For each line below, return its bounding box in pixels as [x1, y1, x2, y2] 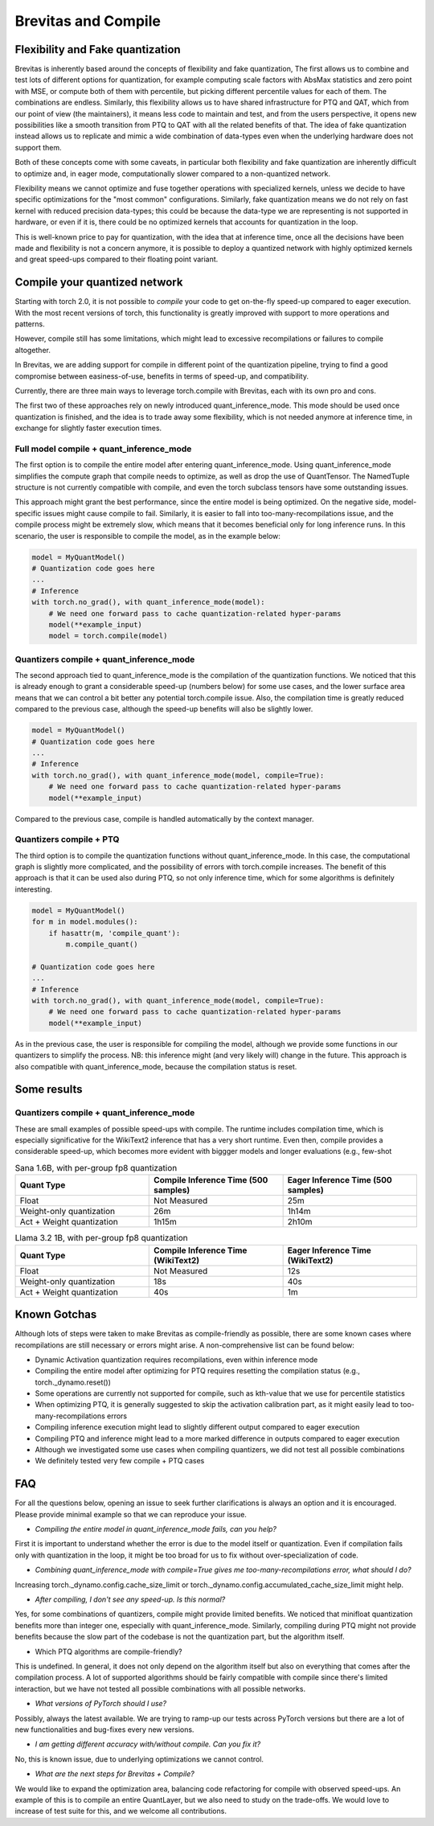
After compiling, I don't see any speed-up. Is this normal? [35, 1594, 226, 1604]
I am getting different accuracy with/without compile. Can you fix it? [35, 1739, 261, 1749]
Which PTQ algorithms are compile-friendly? [35, 1647, 182, 1656]
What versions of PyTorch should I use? [35, 1699, 167, 1709]
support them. [14, 142, 62, 152]
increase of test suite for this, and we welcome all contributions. [14, 1806, 227, 1816]
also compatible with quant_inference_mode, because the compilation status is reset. [14, 1061, 297, 1071]
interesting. [14, 884, 52, 894]
